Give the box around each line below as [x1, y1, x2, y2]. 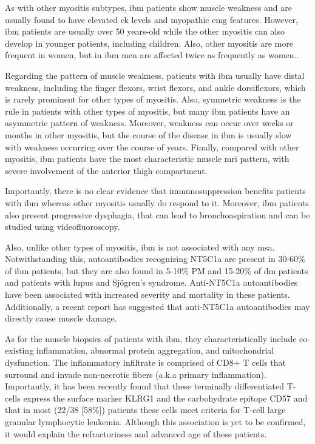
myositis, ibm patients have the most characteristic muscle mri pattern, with [5, 152, 290, 165]
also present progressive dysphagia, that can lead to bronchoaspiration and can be [5, 208, 310, 221]
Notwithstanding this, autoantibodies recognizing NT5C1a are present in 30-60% [5, 252, 305, 265]
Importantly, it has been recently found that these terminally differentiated [5, 380, 285, 392]
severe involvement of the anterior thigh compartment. [5, 164, 208, 177]
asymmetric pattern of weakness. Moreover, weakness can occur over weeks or [5, 116, 294, 129]
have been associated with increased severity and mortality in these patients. [5, 288, 290, 301]
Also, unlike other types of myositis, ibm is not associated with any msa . [5, 240, 275, 253]
